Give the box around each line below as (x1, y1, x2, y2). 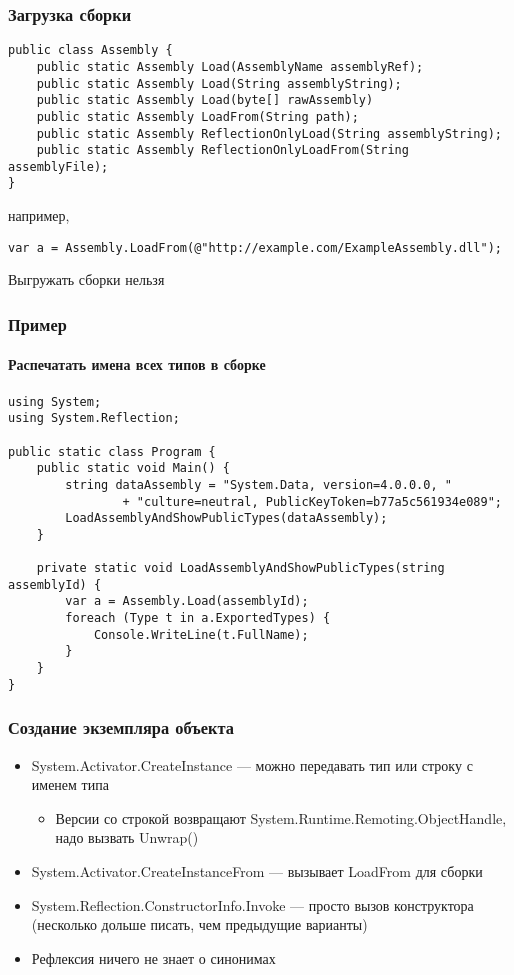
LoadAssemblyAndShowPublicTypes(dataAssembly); (65, 511, 388, 526)
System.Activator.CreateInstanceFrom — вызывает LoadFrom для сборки (31, 861, 483, 882)
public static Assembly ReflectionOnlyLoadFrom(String (36, 143, 409, 158)
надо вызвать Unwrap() (55, 827, 199, 848)
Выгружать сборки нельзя (8, 269, 165, 290)
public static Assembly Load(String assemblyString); (36, 76, 402, 91)
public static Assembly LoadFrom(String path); (36, 109, 359, 124)
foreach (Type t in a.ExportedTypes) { (65, 611, 331, 626)
